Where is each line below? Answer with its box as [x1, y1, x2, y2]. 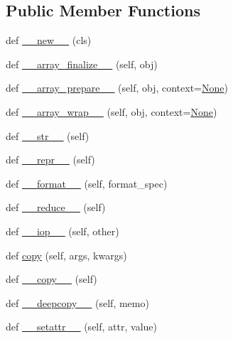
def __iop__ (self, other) [6, 223, 119, 238]
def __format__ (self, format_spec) [6, 176, 168, 190]
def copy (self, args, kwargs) [6, 247, 127, 262]
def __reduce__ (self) [6, 200, 106, 215]
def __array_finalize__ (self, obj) [6, 56, 158, 71]
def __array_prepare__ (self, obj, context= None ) [6, 80, 228, 95]
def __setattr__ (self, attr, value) [6, 319, 157, 334]
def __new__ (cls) [6, 33, 92, 48]
